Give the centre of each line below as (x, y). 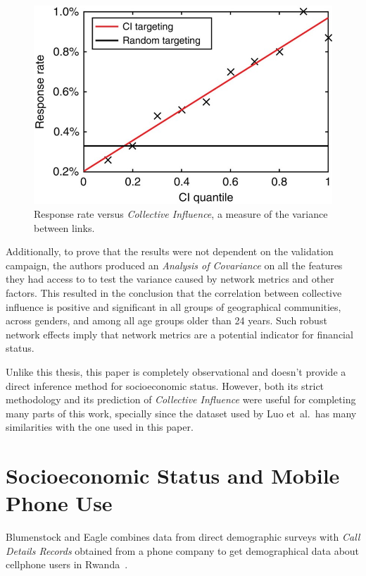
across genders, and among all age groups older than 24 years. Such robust (166, 320)
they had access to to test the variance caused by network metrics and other (170, 279)
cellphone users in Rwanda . (67, 564)
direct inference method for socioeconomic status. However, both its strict (165, 385)
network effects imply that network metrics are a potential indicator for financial (179, 334)
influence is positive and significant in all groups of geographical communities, (173, 306)
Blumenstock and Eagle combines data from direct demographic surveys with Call (183, 537)
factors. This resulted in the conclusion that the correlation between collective (174, 292)
